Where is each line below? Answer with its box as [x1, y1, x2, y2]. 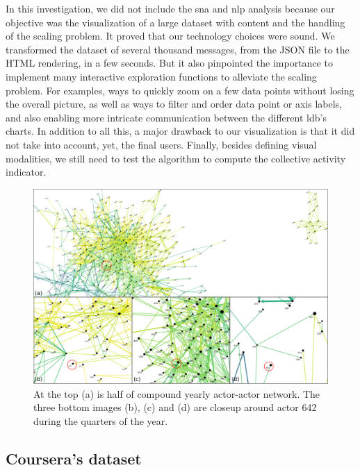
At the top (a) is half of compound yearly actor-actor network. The [33, 386, 320, 401]
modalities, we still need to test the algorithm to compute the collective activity [6, 151, 346, 165]
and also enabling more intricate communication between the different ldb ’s [6, 110, 327, 124]
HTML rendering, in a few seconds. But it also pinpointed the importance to [6, 56, 333, 70]
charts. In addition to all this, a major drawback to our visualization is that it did [6, 124, 355, 138]
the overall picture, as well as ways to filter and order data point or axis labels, [6, 96, 342, 111]
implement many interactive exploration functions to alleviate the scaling [6, 69, 317, 83]
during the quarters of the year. [33, 414, 168, 428]
